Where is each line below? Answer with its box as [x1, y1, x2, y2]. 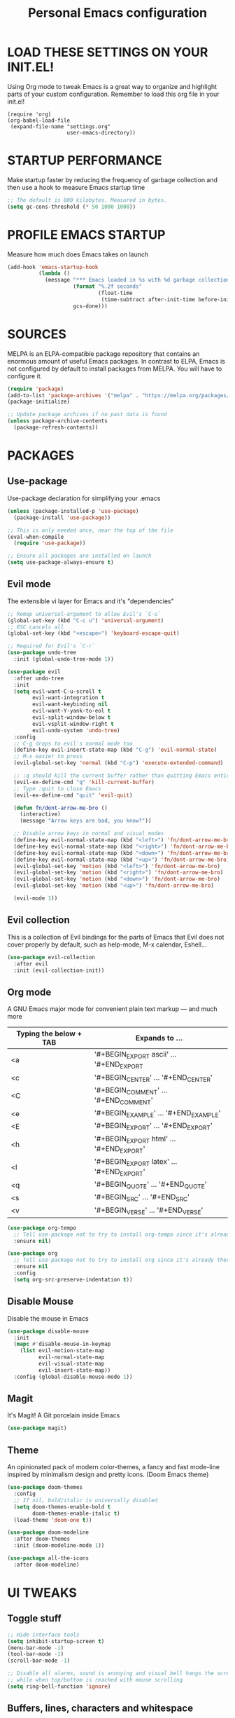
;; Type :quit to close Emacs [13, 785, 101, 792]
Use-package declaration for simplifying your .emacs [7, 494, 161, 502]
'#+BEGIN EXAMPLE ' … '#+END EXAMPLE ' [94, 1108, 221, 1119]
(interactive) [20, 811, 61, 818]
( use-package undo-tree [7, 650, 77, 657]
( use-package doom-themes [7, 1484, 83, 1491]
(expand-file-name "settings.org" [10, 123, 111, 130]
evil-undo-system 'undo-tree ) [32, 727, 120, 734]
